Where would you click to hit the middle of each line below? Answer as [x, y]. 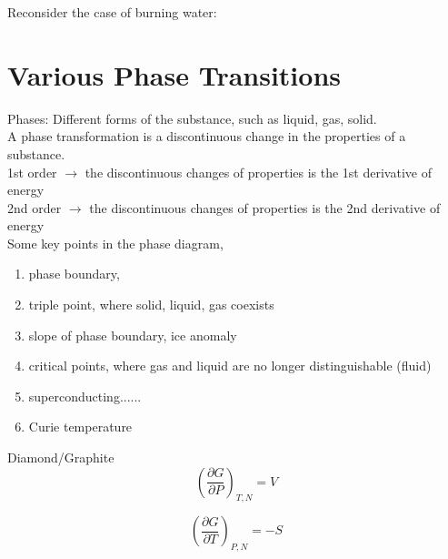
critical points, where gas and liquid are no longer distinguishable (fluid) [230, 366]
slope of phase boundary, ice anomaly [133, 335]
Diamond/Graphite [61, 457]
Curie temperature [80, 427]
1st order [32, 172]
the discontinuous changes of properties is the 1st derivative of [258, 172]
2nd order [35, 207]
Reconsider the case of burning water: [112, 12]
